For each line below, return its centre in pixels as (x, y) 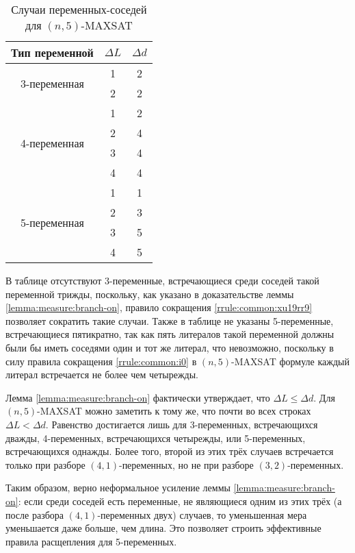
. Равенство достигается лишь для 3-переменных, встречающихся (182, 424)
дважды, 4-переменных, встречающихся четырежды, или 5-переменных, (156, 438)
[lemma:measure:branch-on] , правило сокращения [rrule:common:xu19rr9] (159, 307)
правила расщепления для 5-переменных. (91, 541)
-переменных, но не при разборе (186, 464)
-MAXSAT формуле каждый (290, 361)
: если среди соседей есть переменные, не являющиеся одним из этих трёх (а (180, 501)
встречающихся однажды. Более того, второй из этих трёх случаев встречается (170, 451)
